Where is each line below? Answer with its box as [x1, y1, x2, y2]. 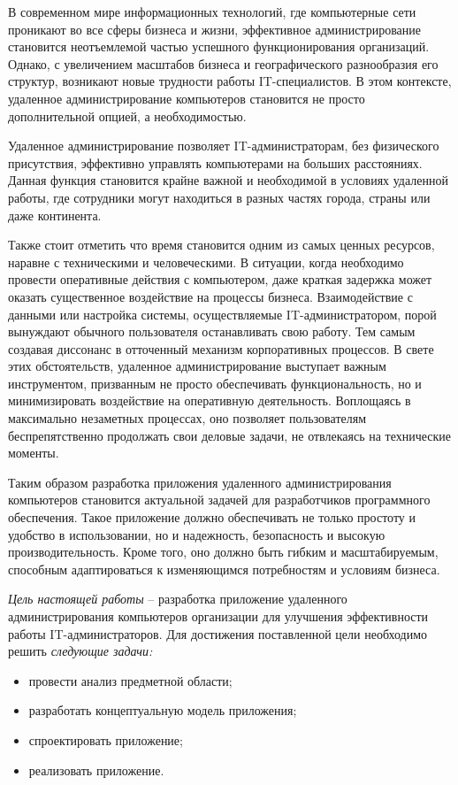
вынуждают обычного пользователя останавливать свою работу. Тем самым [8, 322, 416, 341]
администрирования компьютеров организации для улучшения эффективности [8, 607, 429, 625]
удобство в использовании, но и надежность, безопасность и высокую [8, 525, 385, 543]
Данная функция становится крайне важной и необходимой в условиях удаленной [8, 171, 448, 189]
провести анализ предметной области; [28, 671, 233, 689]
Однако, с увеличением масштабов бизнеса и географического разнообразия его [8, 54, 439, 73]
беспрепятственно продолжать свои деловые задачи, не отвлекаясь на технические [8, 426, 452, 444]
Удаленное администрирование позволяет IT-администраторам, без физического [8, 136, 439, 155]
